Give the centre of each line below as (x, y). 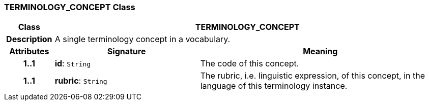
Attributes (29, 51)
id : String (73, 64)
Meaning (320, 51)
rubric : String (81, 81)
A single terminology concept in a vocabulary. (142, 39)
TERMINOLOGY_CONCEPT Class (70, 7)
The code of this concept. (250, 64)
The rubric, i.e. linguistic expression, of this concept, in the (312, 76)
